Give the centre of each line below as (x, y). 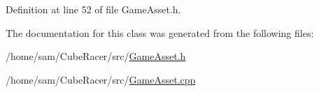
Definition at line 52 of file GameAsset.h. (93, 9)
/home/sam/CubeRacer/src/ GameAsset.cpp (101, 79)
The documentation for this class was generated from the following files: (160, 32)
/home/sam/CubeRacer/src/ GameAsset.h (96, 56)
